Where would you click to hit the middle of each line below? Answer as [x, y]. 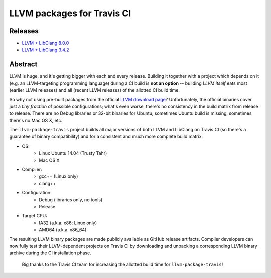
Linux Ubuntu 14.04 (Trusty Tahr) [73, 153]
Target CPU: [34, 216]
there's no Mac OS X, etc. [36, 120]
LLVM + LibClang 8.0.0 [45, 43]
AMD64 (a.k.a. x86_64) [63, 230]
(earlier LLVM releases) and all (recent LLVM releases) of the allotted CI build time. [95, 90]
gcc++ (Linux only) [58, 176]
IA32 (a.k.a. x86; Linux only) [68, 223]
